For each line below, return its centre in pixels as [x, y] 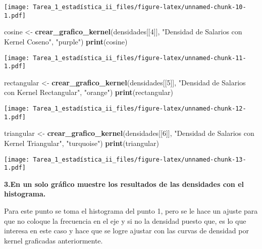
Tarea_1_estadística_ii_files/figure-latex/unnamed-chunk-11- [140, 58]
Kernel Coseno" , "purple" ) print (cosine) [66, 41]
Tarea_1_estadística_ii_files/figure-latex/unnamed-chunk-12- [140, 109]
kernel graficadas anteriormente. [54, 240]
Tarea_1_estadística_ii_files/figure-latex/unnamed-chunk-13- [140, 159]
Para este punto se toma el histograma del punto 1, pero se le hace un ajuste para [131, 211]
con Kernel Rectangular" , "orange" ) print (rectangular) [89, 92]
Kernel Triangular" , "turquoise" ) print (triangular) [82, 143]
